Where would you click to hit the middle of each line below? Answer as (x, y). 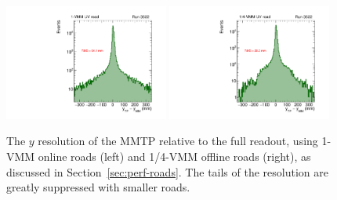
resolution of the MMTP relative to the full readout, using (178, 141)
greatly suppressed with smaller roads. (98, 187)
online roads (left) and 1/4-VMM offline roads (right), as (174, 156)
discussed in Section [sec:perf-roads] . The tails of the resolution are (167, 171)
